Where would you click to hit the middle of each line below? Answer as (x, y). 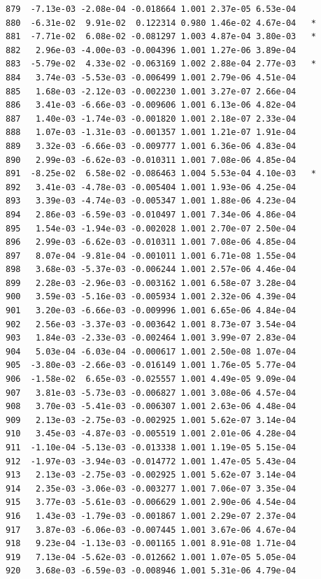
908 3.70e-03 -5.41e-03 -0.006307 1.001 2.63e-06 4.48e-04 (151, 407)
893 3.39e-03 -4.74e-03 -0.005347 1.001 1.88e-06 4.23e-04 (151, 201)
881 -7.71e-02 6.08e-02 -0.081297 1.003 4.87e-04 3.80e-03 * (161, 37)
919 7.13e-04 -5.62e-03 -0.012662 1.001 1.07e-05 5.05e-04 (151, 557)
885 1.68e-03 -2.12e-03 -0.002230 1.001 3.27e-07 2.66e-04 (151, 91)
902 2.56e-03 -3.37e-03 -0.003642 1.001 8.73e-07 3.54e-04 (151, 324)
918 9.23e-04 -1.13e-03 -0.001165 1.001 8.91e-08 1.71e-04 (151, 544)
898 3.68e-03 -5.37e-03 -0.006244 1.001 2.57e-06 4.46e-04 (151, 270)
